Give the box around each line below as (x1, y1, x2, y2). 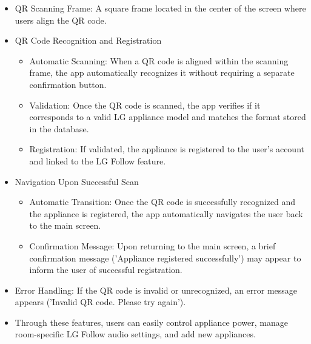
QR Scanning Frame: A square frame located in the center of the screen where (15, 2, 306, 14)
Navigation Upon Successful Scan (15, 175, 139, 187)
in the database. (29, 122, 89, 135)
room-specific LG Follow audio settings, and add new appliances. (15, 328, 256, 340)
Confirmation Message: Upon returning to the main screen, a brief (29, 239, 276, 252)
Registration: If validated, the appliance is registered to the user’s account (29, 143, 304, 155)
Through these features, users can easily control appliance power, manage (15, 315, 288, 328)
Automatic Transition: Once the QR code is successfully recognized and (29, 195, 296, 208)
